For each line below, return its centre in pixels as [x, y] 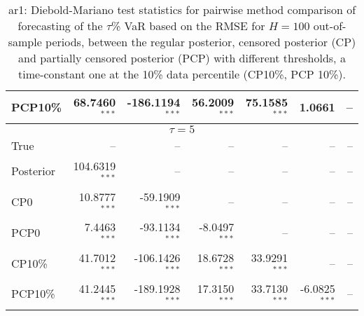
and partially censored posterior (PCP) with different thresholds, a [182, 58]
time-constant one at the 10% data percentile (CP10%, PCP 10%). [182, 74]
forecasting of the [60, 26]
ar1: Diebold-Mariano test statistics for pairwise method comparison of [182, 9]
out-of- [330, 26]
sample [25, 42]
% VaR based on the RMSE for [188, 26]
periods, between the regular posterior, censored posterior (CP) [201, 42]
